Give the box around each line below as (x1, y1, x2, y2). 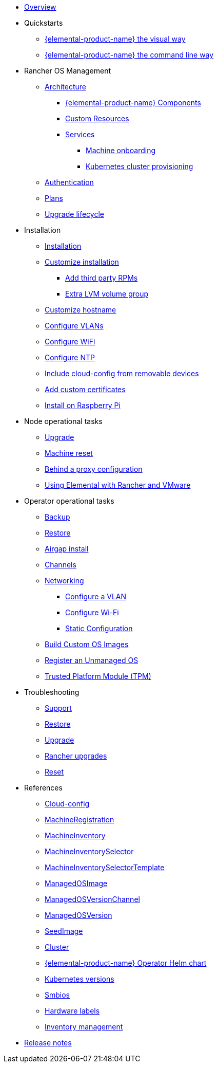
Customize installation (45, 257, 119, 266)
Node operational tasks (24, 417, 103, 426)
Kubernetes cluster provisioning (86, 162, 193, 171)
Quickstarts (24, 19, 63, 27)
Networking (45, 576, 84, 585)
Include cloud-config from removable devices (45, 369, 199, 378)
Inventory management (45, 1022, 123, 1031)
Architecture (45, 82, 87, 91)
